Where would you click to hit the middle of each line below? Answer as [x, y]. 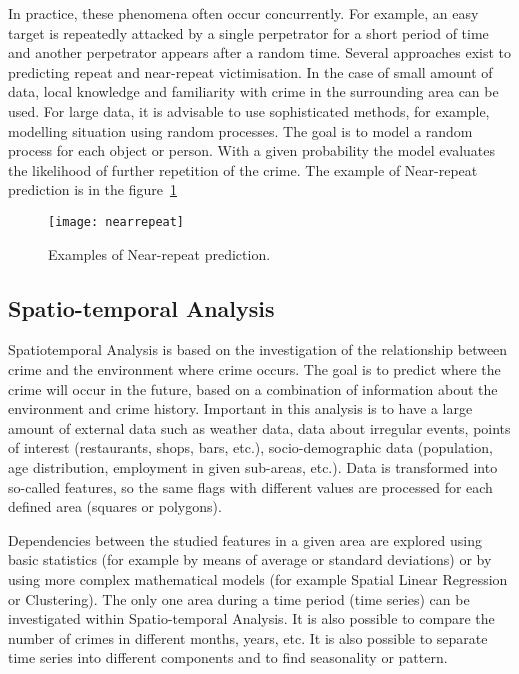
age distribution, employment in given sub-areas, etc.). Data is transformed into [253, 466]
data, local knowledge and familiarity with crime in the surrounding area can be [253, 91]
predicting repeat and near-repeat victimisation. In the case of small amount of [250, 71]
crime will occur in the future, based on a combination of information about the [253, 388]
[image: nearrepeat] [116, 221]
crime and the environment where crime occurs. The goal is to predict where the [254, 368]
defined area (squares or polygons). [115, 506]
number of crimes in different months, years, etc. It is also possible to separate [248, 637]
